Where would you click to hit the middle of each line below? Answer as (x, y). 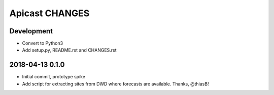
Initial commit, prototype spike (54, 77)
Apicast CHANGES (49, 13)
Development (31, 31)
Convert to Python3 (43, 43)
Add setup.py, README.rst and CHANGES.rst (69, 50)
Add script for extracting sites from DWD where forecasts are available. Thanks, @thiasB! (115, 84)
